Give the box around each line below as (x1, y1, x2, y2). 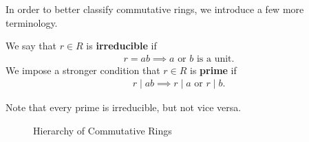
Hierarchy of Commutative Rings (33, 123, 172, 138)
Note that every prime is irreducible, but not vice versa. (6, 100, 242, 115)
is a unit (196, 54, 232, 64)
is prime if (190, 62, 237, 77)
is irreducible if (86, 38, 157, 53)
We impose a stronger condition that (6, 62, 160, 77)
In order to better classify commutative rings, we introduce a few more (6, 2, 304, 16)
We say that (6, 38, 56, 53)
